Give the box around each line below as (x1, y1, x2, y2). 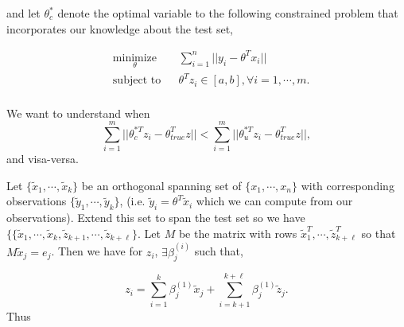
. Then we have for (51, 243, 143, 259)
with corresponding (301, 177, 394, 193)
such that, (194, 243, 243, 259)
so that (361, 224, 396, 241)
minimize (112, 52, 157, 64)
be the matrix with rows (178, 224, 297, 241)
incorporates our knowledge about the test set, (6, 20, 234, 37)
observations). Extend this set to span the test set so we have (6, 209, 305, 226)
